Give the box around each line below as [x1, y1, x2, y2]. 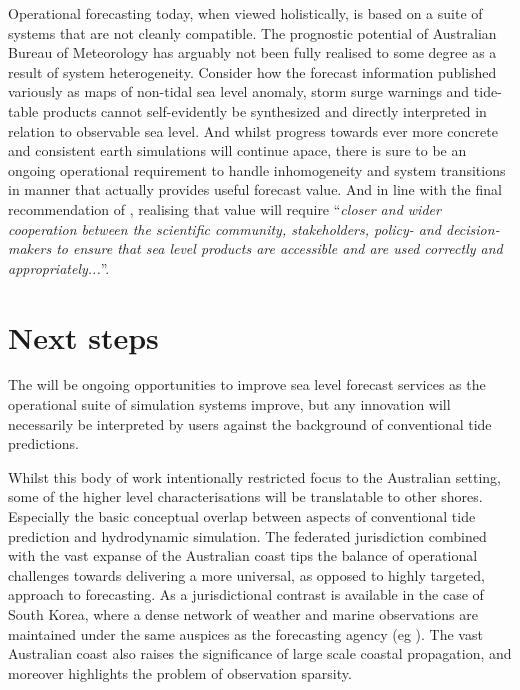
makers [8, 238, 52, 259]
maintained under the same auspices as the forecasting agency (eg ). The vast [8, 623, 483, 644]
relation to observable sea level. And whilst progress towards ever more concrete [8, 120, 498, 141]
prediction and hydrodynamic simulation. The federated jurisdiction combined [8, 525, 487, 546]
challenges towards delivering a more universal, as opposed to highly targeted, [8, 564, 485, 585]
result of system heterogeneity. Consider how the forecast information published [8, 61, 497, 82]
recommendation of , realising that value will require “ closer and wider [8, 198, 441, 219]
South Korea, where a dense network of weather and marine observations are [8, 603, 478, 624]
